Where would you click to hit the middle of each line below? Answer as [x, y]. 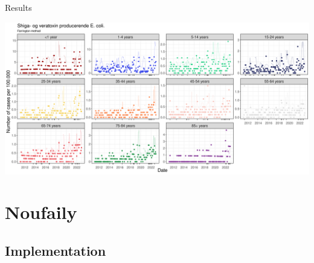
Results [18, 7]
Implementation [56, 250]
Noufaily [41, 212]
